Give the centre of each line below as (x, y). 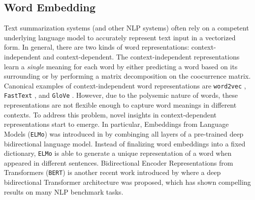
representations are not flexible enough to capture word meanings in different (120, 105)
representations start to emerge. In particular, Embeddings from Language (116, 124)
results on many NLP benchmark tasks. (64, 191)
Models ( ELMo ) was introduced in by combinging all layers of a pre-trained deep (124, 133)
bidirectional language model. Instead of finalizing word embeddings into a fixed (125, 143)
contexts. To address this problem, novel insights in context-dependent (110, 114)
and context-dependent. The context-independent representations (141, 56)
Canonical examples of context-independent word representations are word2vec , (125, 85)
